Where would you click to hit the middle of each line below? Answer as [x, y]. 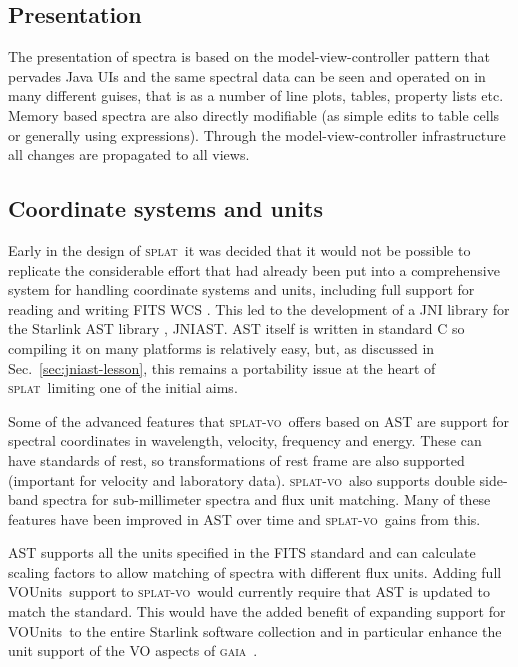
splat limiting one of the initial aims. [123, 387]
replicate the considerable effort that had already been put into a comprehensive [254, 269]
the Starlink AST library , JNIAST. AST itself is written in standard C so [236, 328]
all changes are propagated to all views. [129, 154]
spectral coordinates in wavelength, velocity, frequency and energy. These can [245, 440]
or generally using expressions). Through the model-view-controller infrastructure [257, 134]
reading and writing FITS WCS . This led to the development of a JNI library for [259, 308]
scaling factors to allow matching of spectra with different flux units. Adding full [255, 571]
